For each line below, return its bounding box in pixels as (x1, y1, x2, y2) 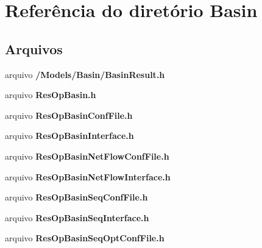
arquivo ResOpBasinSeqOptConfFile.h (5, 232, 165, 244)
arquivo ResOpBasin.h (5, 88, 96, 101)
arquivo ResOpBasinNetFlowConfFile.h (5, 149, 169, 162)
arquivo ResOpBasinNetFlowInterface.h (5, 170, 171, 183)
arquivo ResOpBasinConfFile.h (5, 108, 133, 121)
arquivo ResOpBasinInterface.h (5, 129, 134, 142)
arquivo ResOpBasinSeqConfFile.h (5, 191, 148, 204)
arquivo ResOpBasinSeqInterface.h (5, 211, 149, 224)
